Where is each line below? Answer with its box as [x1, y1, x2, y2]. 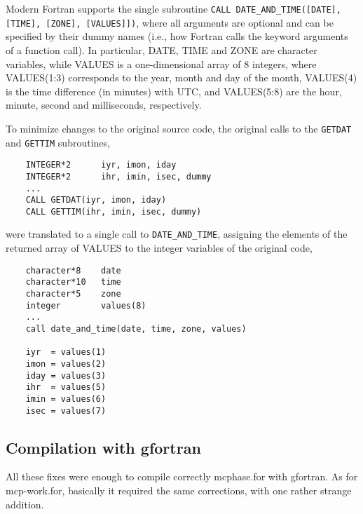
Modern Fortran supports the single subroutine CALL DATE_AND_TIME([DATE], [6, 1, 341, 15]
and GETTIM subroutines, [6, 135, 110, 149]
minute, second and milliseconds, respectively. [6, 97, 202, 112]
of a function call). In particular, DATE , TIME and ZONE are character [6, 42, 317, 57]
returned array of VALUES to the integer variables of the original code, [6, 241, 313, 255]
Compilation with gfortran [6, 436, 201, 458]
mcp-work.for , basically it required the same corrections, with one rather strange [6, 483, 352, 498]
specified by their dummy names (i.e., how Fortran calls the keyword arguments [6, 29, 348, 43]
